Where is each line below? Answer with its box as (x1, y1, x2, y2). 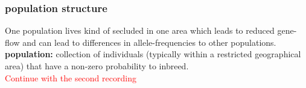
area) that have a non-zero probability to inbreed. (5, 60, 189, 72)
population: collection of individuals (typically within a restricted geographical (5, 48, 301, 60)
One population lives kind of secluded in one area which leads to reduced (5, 24, 275, 37)
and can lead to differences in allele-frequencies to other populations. (22, 36, 276, 48)
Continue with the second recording (5, 71, 136, 84)
